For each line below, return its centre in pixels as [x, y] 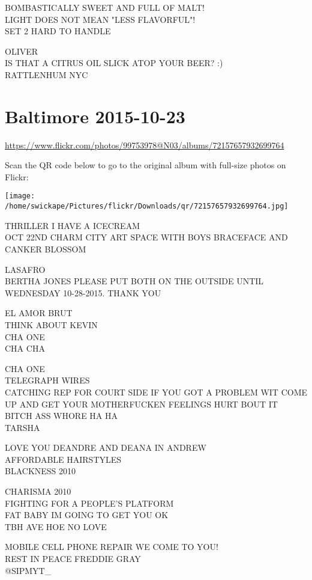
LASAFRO [25, 269]
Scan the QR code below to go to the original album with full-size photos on [145, 165]
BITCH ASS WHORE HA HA [61, 416]
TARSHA [22, 427]
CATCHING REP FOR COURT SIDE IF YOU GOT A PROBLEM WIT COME [156, 392]
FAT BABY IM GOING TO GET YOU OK [87, 515]
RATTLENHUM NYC [46, 74]
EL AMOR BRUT [39, 313]
